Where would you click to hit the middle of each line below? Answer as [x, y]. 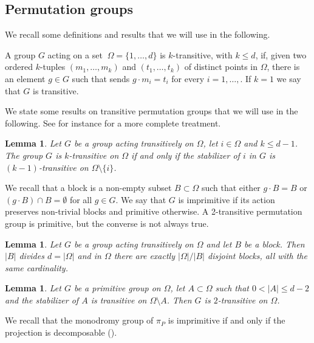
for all [81, 199]
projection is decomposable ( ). [61, 332]
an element [25, 78]
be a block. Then [275, 244]
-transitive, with [203, 54]
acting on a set [75, 54]
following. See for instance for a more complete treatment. [113, 123]
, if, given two [281, 54]
